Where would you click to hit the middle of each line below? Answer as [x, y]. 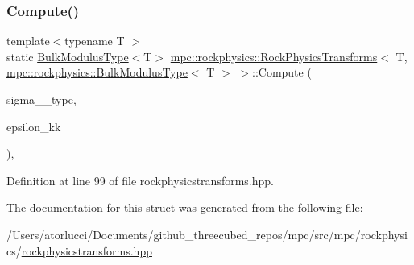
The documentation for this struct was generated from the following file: [185, 207]
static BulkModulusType [68, 56]
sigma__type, [41, 99]
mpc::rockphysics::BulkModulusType [97, 72]
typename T [95, 41]
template [28, 41]
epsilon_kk [34, 126]
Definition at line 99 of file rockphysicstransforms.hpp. [140, 180]
